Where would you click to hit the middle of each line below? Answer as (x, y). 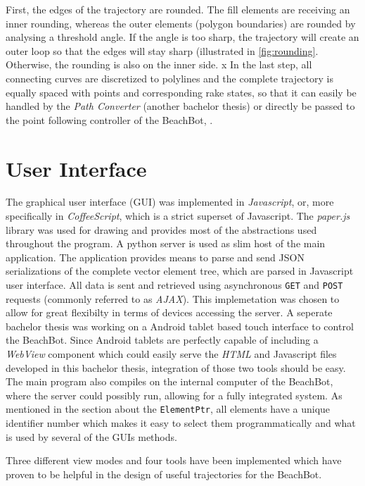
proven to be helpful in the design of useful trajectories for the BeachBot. (164, 474)
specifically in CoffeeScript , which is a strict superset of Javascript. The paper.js (178, 216)
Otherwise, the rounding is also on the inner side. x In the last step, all (159, 64)
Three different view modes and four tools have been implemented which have (174, 460)
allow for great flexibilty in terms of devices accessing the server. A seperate (169, 312)
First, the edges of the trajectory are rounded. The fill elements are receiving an (178, 9)
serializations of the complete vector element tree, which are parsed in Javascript (180, 271)
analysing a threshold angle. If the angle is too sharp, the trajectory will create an (182, 37)
